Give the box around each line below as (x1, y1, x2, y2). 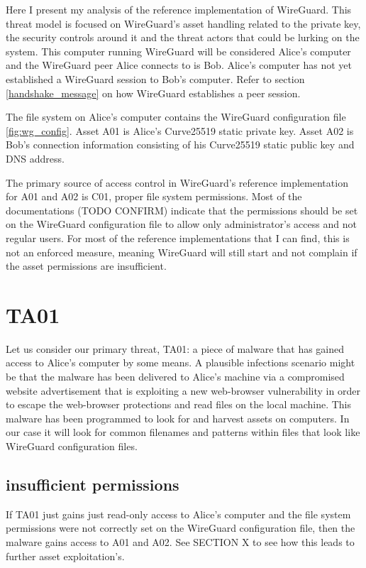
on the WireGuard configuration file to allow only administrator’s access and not (6, 217, 357, 231)
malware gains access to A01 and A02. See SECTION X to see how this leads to (6, 534, 355, 549)
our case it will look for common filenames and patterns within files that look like (6, 425, 360, 439)
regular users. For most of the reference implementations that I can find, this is (6, 230, 350, 245)
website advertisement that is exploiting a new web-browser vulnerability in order (6, 383, 360, 398)
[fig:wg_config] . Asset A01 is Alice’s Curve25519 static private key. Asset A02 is (6, 123, 354, 138)
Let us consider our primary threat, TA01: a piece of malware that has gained (6, 341, 345, 356)
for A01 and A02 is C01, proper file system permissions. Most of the (6, 189, 302, 204)
